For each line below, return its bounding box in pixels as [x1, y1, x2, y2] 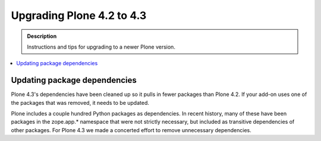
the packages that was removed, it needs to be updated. [11, 99, 150, 106]
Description [27, 33, 57, 40]
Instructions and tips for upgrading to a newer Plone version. [27, 43, 175, 50]
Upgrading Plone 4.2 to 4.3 [11, 9, 147, 22]
